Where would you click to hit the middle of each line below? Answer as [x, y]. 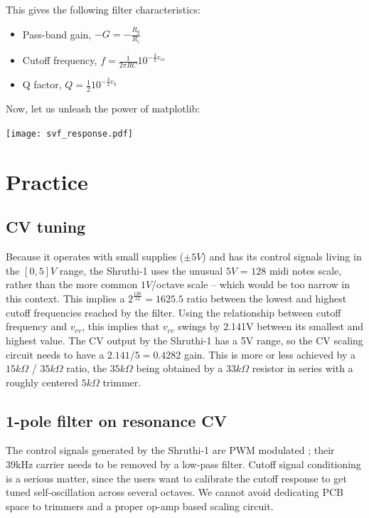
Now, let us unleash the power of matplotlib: [103, 109]
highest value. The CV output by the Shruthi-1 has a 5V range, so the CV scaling [184, 340]
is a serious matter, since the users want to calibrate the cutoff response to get [176, 478]
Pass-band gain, [57, 34]
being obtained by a [180, 368]
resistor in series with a [303, 368]
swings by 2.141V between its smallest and [271, 326]
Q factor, [42, 84]
